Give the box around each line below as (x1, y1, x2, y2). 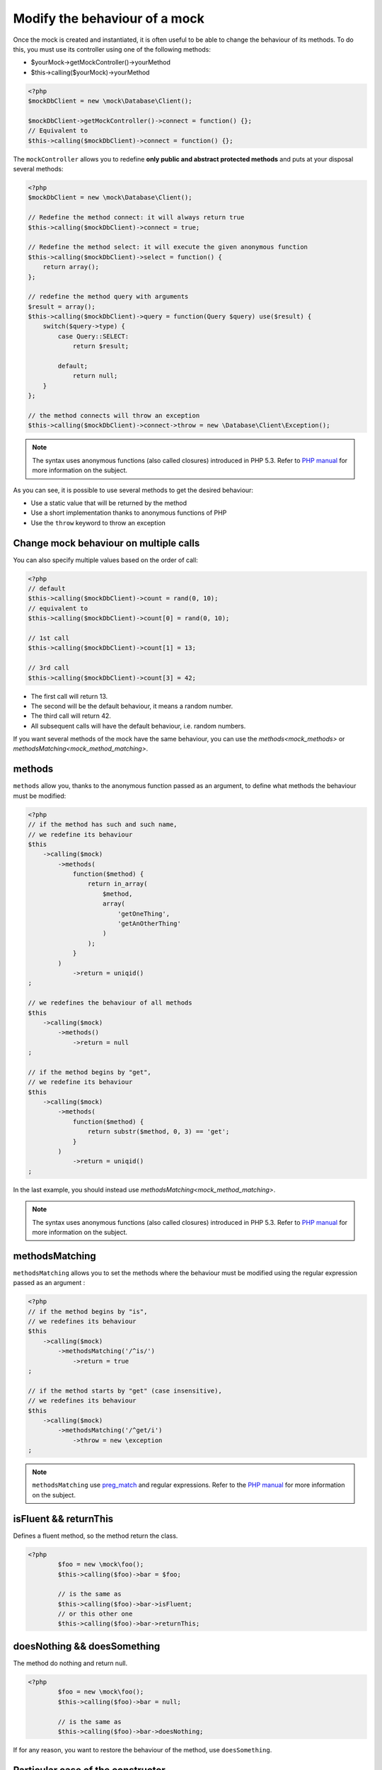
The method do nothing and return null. (13, 1659, 127, 1667)
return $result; (72, 342, 129, 350)
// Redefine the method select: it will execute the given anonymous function (28, 243, 308, 251)
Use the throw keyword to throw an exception (30, 518, 166, 527)
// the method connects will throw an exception (28, 411, 200, 419)
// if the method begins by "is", (28, 1307, 148, 1315)
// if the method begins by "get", (28, 1068, 151, 1076)
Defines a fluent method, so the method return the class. (13, 1531, 178, 1540)
